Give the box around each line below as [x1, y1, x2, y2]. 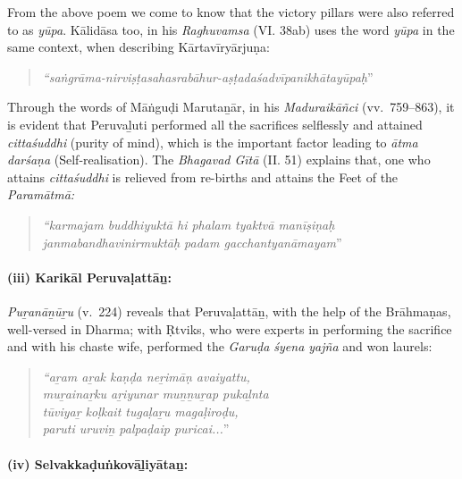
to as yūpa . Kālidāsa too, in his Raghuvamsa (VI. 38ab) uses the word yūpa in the [7, 20, 455, 38]
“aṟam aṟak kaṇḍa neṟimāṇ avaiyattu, [42, 366, 250, 385]
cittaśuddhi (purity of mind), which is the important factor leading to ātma [7, 132, 418, 151]
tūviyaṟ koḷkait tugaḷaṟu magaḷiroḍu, [42, 401, 239, 420]
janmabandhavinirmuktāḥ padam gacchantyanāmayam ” [42, 232, 342, 251]
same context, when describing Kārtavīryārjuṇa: [7, 38, 270, 56]
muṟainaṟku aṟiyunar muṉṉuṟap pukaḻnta [42, 384, 269, 403]
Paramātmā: [7, 185, 75, 204]
